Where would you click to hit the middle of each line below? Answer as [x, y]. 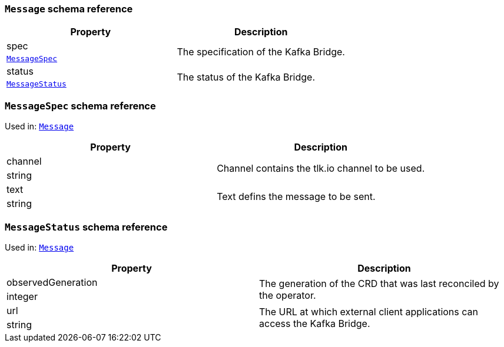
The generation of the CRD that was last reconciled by [379, 283]
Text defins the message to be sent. [296, 197]
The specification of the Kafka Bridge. [261, 51]
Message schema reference [69, 9]
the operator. [288, 295]
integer [22, 296]
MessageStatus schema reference [86, 227]
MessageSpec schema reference [80, 106]
